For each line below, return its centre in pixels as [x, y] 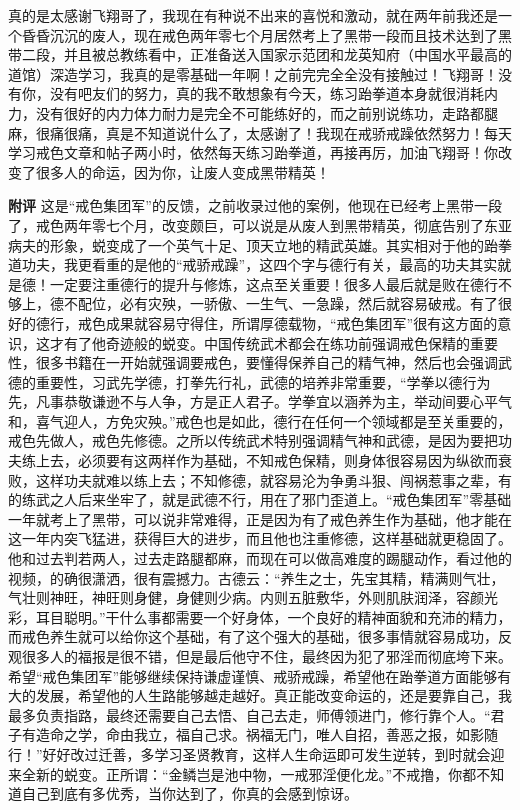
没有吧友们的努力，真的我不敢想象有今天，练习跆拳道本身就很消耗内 [273, 93]
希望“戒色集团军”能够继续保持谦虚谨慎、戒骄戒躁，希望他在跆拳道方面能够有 [260, 675]
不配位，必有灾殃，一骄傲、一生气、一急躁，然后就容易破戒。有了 [280, 303]
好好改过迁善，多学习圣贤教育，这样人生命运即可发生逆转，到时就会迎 [273, 753]
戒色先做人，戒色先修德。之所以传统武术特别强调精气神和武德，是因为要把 [253, 440]
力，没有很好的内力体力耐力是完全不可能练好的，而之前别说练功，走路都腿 [253, 112]
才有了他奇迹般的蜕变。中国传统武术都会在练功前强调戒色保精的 [259, 342]
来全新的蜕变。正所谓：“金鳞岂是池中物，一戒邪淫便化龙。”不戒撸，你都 [242, 773]
